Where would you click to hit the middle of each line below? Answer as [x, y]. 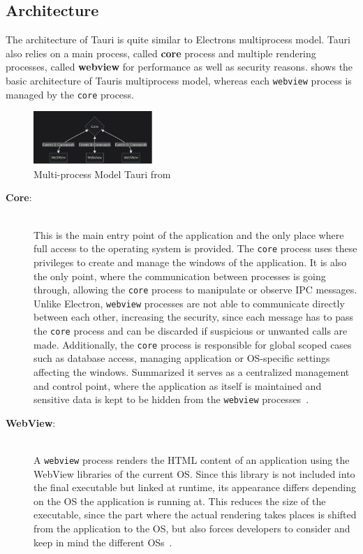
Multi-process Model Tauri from [102, 174]
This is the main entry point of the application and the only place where [189, 234]
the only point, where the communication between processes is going [180, 276]
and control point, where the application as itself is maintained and [178, 385]
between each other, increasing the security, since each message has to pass [193, 317]
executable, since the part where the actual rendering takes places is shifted [195, 515]
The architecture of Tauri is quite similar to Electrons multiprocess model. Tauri [178, 39]
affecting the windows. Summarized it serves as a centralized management [192, 371]
